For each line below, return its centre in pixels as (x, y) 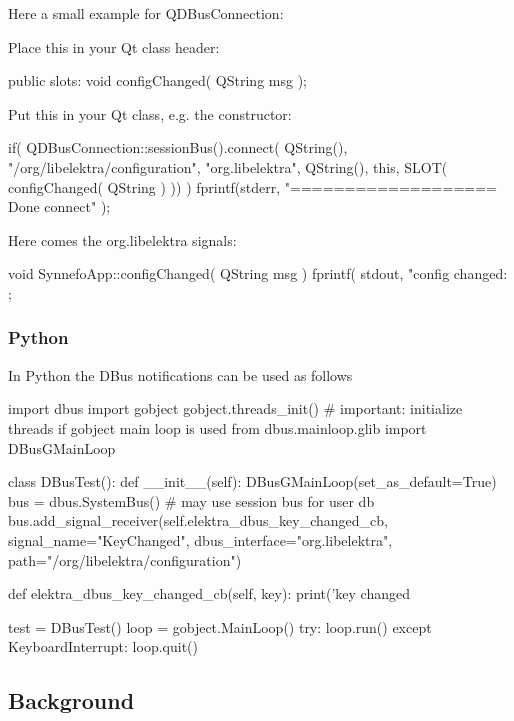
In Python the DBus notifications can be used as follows (180, 374)
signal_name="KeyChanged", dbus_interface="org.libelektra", (200, 539)
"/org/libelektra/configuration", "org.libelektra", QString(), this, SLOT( (228, 166)
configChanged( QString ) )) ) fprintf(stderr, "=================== (252, 186)
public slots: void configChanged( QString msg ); (157, 80)
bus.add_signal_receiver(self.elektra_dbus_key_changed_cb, (198, 520)
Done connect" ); (59, 206)
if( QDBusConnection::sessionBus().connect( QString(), (178, 147)
